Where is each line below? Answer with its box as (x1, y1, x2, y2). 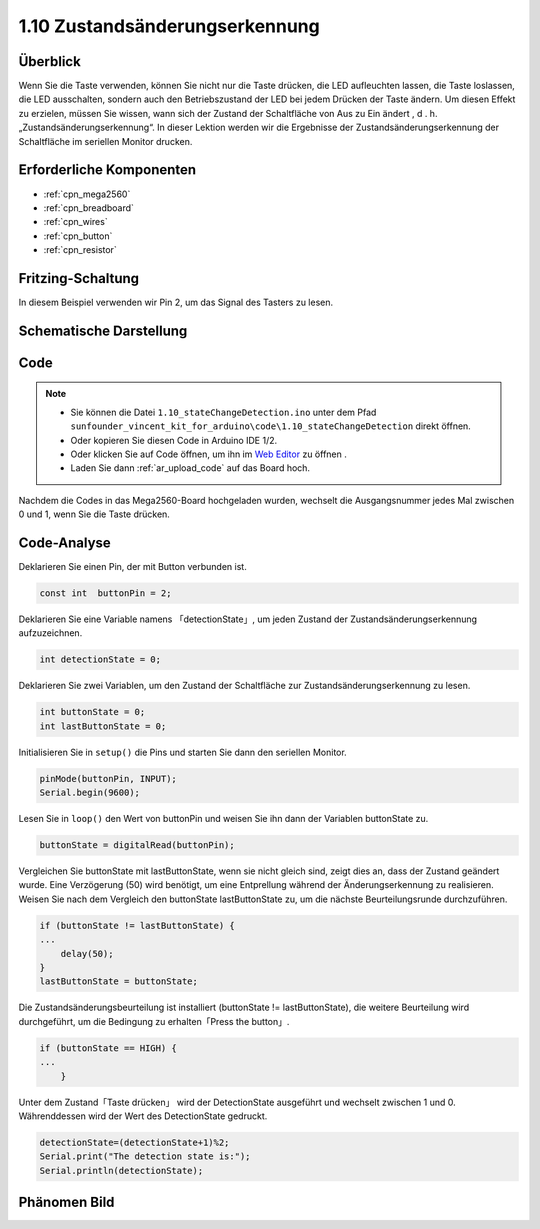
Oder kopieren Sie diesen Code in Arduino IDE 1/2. (70, 434, 278, 446)
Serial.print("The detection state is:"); (39, 1151, 251, 1162)
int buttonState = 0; (39, 706, 146, 718)
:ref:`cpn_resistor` (43, 244, 117, 256)
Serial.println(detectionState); (39, 1165, 204, 1176)
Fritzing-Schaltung (18, 270, 140, 287)
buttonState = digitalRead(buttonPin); (39, 840, 235, 851)
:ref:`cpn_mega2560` (43, 188, 131, 200)
